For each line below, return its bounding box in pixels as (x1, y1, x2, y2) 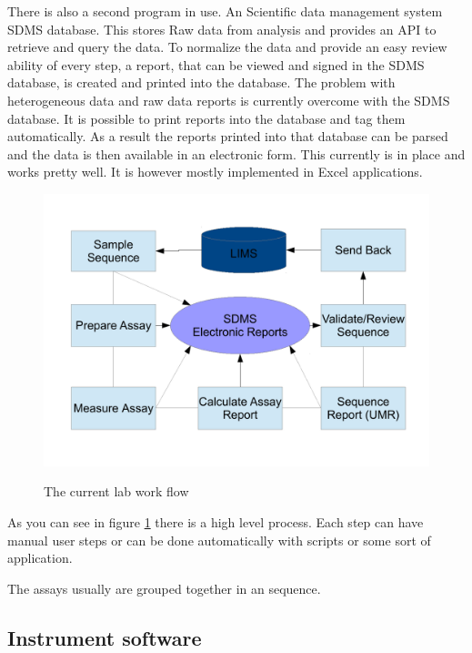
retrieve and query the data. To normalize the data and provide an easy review (7, 37, 447, 56)
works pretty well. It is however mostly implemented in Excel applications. (7, 162, 423, 181)
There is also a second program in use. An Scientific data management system (7, 2, 443, 20)
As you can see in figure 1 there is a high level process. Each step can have (7, 513, 424, 532)
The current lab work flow (44, 482, 189, 501)
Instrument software (7, 623, 202, 651)
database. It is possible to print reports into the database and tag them (7, 108, 406, 128)
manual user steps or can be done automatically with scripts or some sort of (7, 530, 431, 549)
